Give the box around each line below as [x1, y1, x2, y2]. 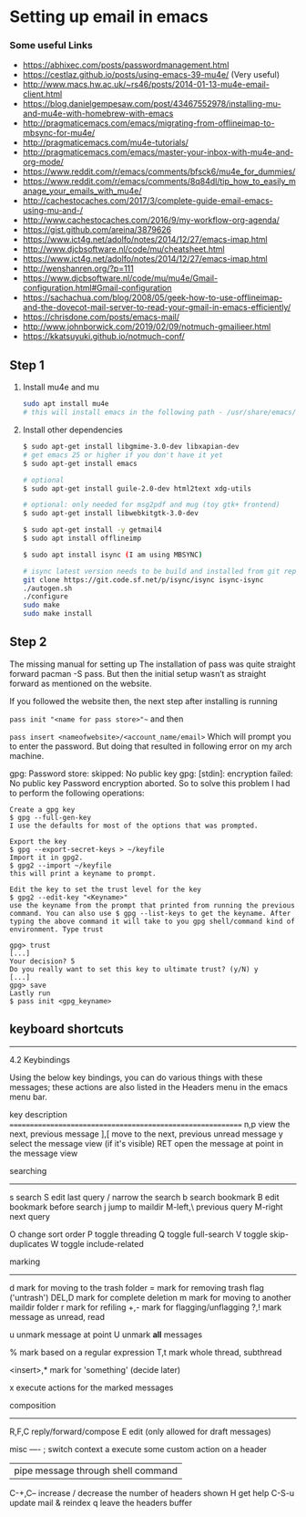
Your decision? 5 [9, 956, 76, 966]
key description [9, 1108, 68, 1119]
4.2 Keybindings [9, 1054, 71, 1065]
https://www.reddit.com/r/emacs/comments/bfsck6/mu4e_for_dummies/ [22, 166, 296, 177]
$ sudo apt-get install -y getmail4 [22, 525, 162, 535]
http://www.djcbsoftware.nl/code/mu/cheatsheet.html [22, 244, 225, 255]
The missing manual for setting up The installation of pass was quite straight [9, 659, 296, 670]
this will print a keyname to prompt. [9, 868, 157, 878]
